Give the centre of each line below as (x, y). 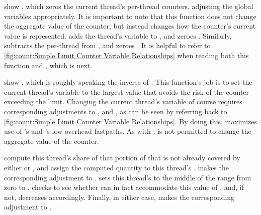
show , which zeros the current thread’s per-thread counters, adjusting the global (129, 6)
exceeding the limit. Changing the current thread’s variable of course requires (123, 101)
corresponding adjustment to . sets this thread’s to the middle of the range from (128, 177)
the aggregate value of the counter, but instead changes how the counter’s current (130, 26)
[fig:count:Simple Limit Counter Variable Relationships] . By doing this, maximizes (131, 121)
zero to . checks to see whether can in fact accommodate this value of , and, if (124, 187)
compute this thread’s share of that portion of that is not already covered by (122, 158)
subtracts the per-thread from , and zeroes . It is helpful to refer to (107, 45)
